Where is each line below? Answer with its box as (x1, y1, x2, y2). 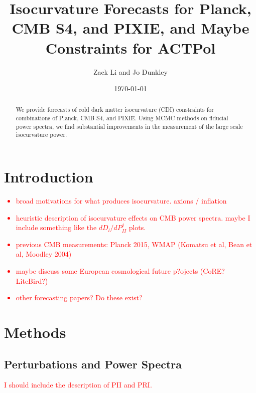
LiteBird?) (16, 275, 48, 286)
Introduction (4, 166, 93, 187)
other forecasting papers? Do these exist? (16, 292, 143, 303)
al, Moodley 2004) (16, 249, 72, 259)
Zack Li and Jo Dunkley (93, 66, 168, 77)
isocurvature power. (16, 130, 67, 139)
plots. (129, 222, 146, 233)
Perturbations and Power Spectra (4, 356, 182, 371)
